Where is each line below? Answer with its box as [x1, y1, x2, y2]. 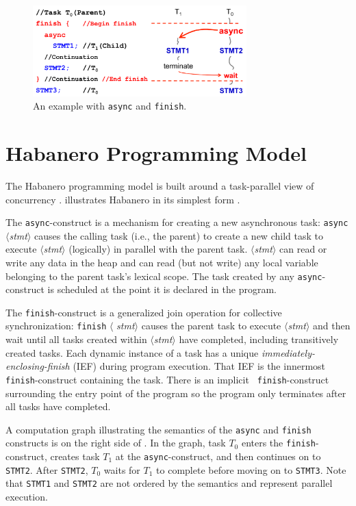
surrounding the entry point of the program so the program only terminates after [5, 385, 346, 400]
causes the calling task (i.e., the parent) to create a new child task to [34, 228, 323, 242]
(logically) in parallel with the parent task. [68, 242, 248, 256]
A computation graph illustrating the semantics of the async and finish [5, 422, 311, 436]
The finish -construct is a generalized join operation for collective [5, 305, 282, 319]
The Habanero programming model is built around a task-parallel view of [5, 178, 314, 192]
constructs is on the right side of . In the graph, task [5, 435, 226, 450]
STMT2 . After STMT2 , [5, 462, 88, 477]
